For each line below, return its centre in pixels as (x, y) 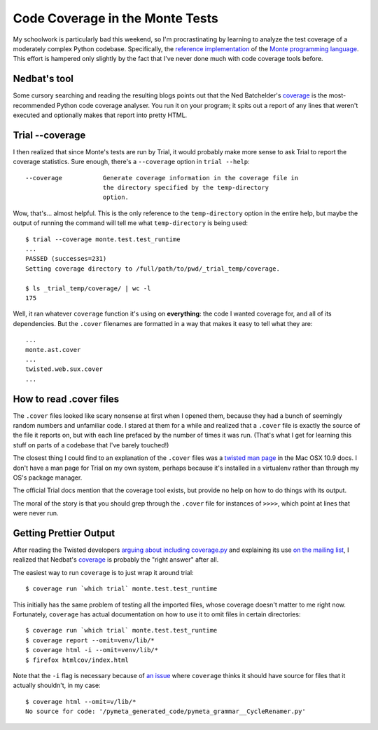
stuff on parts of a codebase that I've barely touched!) (91, 445)
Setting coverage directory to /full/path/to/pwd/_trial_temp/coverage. (153, 269)
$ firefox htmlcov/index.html (77, 660)
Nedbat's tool (43, 79)
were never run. (36, 513)
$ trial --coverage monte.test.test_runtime (103, 239)
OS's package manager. (48, 478)
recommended (34, 105)
